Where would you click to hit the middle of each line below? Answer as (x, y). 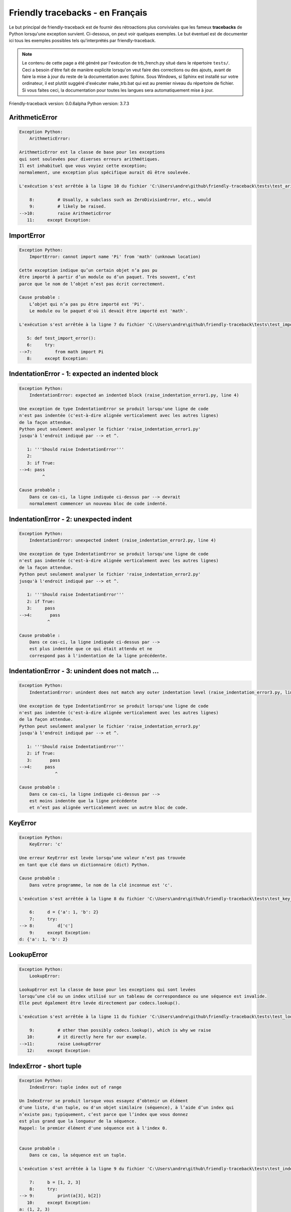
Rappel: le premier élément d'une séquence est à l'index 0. (93, 1128)
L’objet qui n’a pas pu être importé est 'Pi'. (87, 304)
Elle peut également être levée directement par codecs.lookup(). (100, 1003)
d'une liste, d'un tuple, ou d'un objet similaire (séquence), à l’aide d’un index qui (127, 1108)
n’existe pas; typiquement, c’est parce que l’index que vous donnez (104, 1114)
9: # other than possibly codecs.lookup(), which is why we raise (120, 1030)
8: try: (44, 1189)
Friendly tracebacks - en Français (78, 13)
